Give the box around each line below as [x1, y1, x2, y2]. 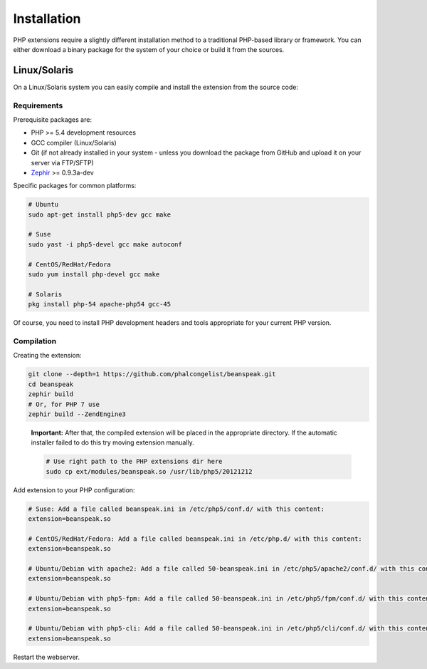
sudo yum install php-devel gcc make [28, 271, 160, 279]
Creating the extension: [13, 351, 82, 360]
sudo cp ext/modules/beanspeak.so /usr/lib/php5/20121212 [46, 467, 253, 475]
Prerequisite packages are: [13, 115, 93, 124]
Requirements [13, 100, 63, 110]
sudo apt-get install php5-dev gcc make [28, 210, 171, 219]
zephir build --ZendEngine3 [28, 410, 126, 418]
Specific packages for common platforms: [13, 182, 137, 190]
